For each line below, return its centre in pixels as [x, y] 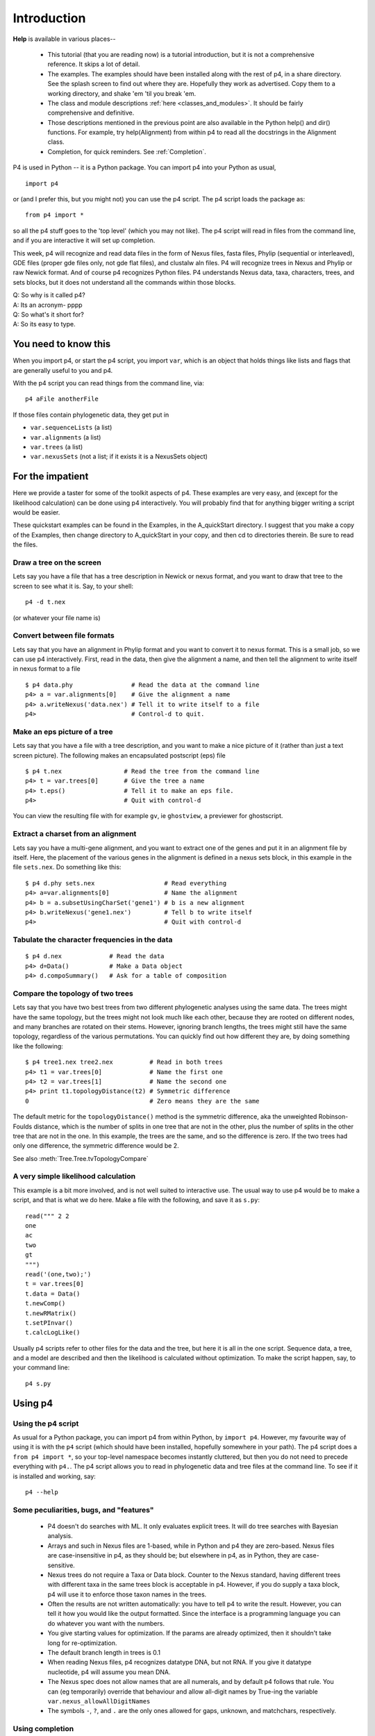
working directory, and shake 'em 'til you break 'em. [122, 93]
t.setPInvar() [49, 1322]
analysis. [60, 1536]
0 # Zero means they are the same [142, 1101]
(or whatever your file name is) [57, 617]
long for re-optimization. [82, 1643]
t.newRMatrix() [51, 1313]
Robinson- [333, 1117]
